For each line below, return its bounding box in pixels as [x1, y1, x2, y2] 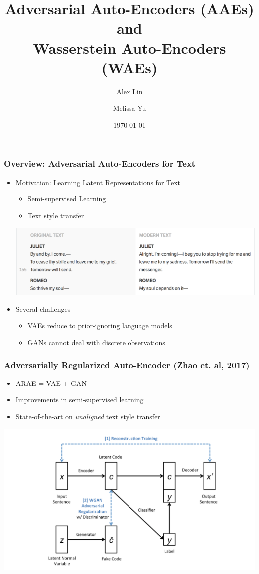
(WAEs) [101, 57, 158, 77]
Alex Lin [116, 86, 143, 96]
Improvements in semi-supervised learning [15, 394, 144, 405]
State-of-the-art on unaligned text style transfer [15, 411, 160, 422]
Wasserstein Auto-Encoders [33, 37, 226, 58]
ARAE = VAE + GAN [15, 378, 87, 388]
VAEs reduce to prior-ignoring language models [27, 320, 172, 331]
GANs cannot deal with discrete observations [27, 337, 165, 348]
